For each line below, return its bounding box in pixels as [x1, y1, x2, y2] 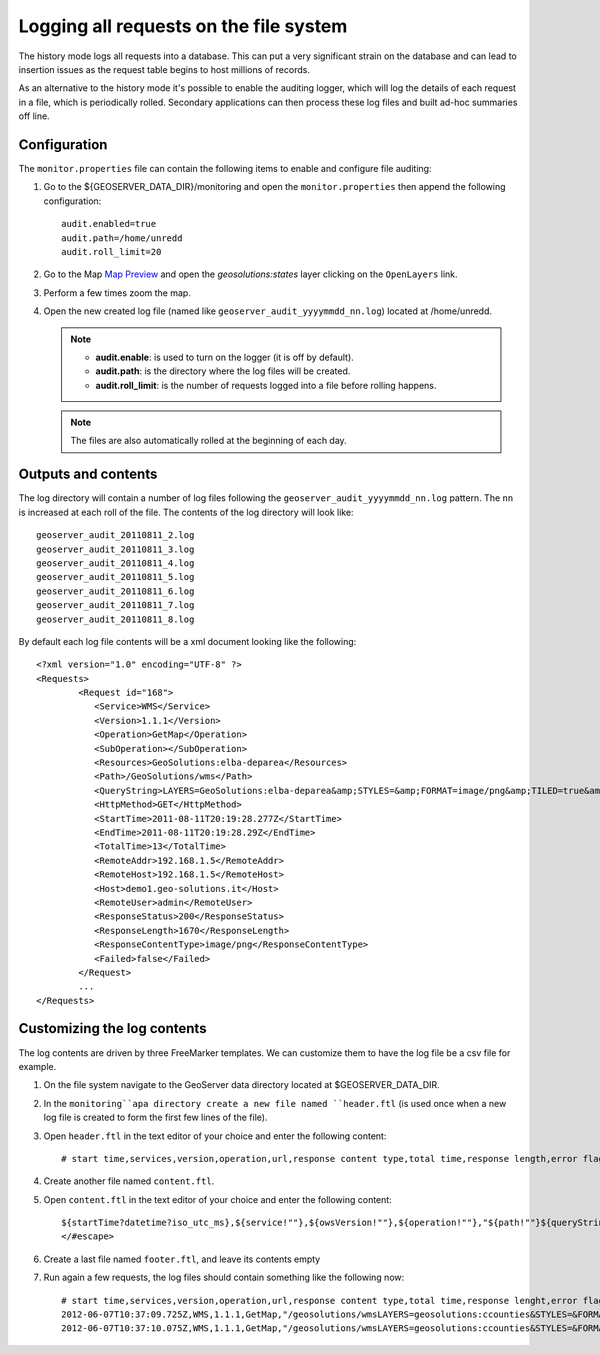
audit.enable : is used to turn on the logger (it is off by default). [95, 351, 354, 363]
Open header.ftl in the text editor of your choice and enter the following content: [43, 1130, 387, 1142]
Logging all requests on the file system [18, 15, 348, 37]
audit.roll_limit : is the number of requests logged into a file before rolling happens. [95, 379, 437, 391]
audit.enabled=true [61, 218, 157, 230]
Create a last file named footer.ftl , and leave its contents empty [43, 1253, 321, 1265]
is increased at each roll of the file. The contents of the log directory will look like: [18, 506, 354, 518]
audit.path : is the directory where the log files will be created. [95, 365, 351, 377]
